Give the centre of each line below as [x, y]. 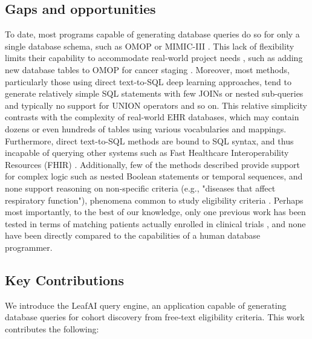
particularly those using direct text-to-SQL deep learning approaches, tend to [148, 81]
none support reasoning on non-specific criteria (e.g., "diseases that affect [140, 188]
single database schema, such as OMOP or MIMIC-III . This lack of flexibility [150, 46]
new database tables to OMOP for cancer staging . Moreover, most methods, [147, 69]
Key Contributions [65, 279]
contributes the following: [52, 328]
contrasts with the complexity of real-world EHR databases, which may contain [152, 117]
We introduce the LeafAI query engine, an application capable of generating [146, 305]
